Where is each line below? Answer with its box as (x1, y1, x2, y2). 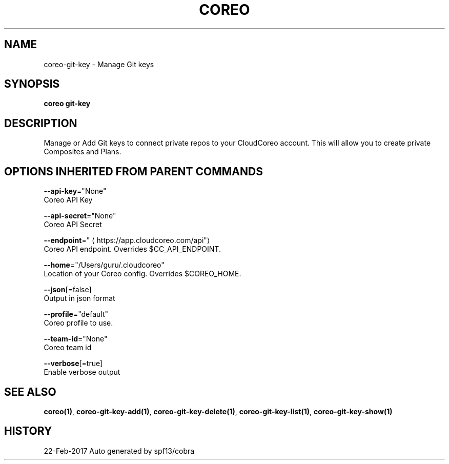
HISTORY (4, 425, 52, 438)
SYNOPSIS (4, 77, 60, 91)
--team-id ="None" (44, 334, 108, 344)
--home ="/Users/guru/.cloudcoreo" (44, 260, 165, 270)
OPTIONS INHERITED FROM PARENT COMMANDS (4, 165, 263, 178)
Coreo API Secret (44, 220, 102, 229)
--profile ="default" (44, 310, 108, 319)
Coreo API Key (44, 195, 93, 205)
